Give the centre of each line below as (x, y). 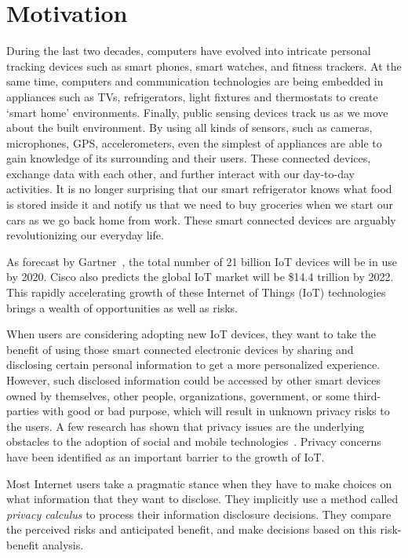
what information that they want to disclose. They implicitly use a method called (202, 499)
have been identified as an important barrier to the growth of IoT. (166, 456)
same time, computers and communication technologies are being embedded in (195, 81)
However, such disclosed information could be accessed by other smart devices (194, 380)
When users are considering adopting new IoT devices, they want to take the (191, 334)
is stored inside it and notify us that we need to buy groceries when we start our (200, 204)
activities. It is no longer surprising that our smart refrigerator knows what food (199, 189)
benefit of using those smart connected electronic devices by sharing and (180, 349)
